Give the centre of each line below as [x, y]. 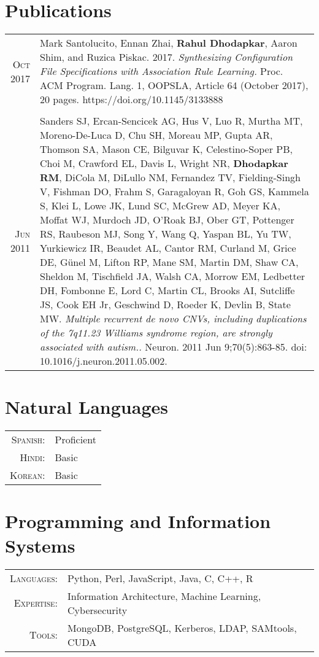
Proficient [75, 440]
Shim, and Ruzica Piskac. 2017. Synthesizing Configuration [166, 57]
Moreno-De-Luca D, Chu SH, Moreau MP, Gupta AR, [156, 135]
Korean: [28, 475]
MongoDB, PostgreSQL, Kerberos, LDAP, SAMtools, [182, 628]
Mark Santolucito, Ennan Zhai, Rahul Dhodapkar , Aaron [168, 43]
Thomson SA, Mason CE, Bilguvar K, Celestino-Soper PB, [166, 149]
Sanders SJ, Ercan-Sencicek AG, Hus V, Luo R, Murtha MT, [171, 121]
